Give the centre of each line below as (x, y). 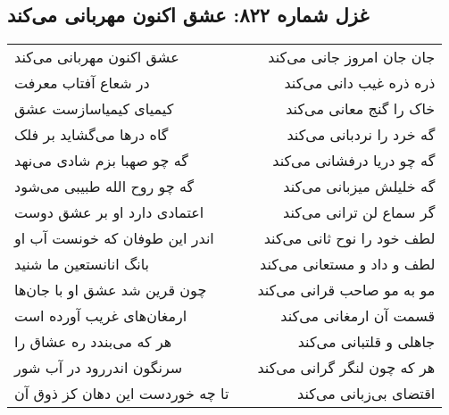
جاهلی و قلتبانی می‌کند (366, 342)
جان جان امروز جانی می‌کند (352, 57)
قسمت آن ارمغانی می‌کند (358, 316)
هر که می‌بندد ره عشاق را (93, 342)
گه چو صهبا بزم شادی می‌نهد (101, 161)
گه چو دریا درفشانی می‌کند (354, 161)
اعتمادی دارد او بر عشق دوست (109, 212)
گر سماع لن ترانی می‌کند (359, 212)
